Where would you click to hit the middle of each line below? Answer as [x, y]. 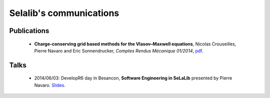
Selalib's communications [64, 13]
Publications [29, 31]
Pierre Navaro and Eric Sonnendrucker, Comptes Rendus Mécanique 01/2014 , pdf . [119, 50]
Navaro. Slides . [50, 85]
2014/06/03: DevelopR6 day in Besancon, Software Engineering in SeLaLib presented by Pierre [133, 78]
